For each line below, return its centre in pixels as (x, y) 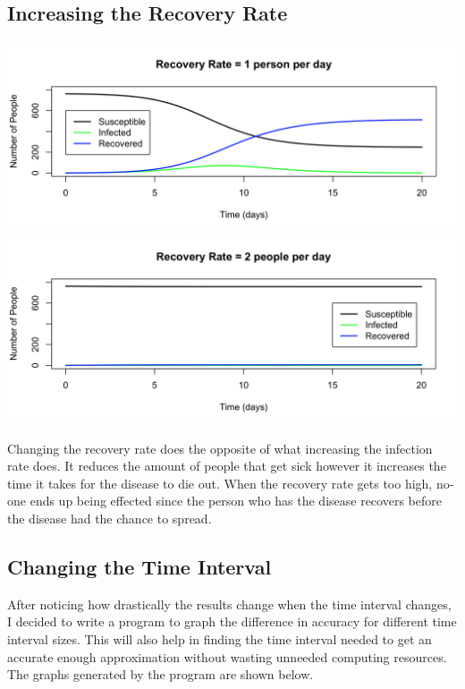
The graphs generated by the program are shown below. (161, 674)
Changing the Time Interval (139, 567)
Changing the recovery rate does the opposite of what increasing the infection (220, 448)
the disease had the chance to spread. (110, 519)
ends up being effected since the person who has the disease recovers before (236, 501)
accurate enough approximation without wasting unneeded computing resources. (227, 656)
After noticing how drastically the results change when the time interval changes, (229, 604)
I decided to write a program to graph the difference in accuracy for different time (232, 621)
